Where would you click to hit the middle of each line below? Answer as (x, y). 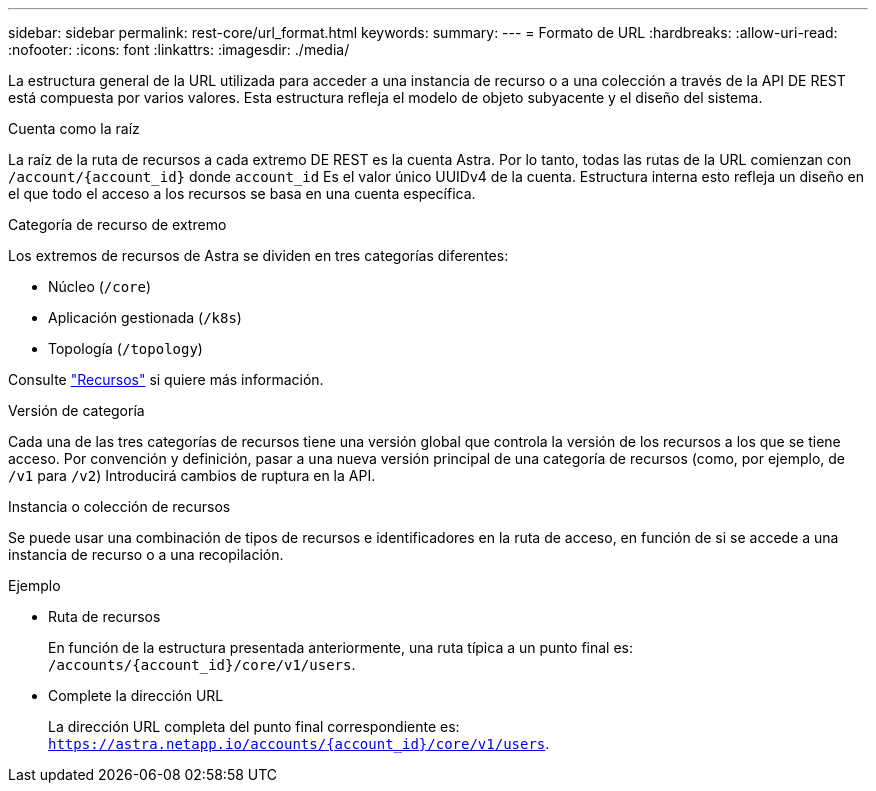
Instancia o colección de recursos (119, 506)
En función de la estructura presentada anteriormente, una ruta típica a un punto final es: (340, 647)
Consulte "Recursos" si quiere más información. (166, 379)
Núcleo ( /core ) (100, 286)
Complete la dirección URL (136, 695)
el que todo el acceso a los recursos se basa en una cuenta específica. (242, 193)
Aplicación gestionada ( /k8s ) (145, 317)
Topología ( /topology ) (125, 348)
